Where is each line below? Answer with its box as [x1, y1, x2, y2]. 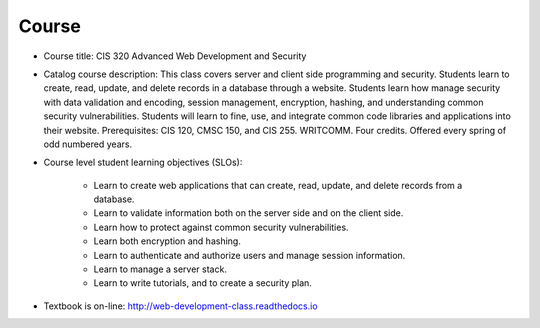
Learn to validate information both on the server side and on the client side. [93, 207, 404, 219]
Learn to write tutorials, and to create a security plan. [93, 277, 312, 289]
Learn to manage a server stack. [93, 263, 227, 275]
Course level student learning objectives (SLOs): [43, 156, 243, 169]
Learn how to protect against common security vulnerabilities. [93, 221, 349, 233]
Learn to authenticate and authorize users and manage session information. [93, 249, 406, 261]
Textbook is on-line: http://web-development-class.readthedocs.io [43, 300, 319, 312]
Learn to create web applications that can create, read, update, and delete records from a [93, 179, 463, 191]
